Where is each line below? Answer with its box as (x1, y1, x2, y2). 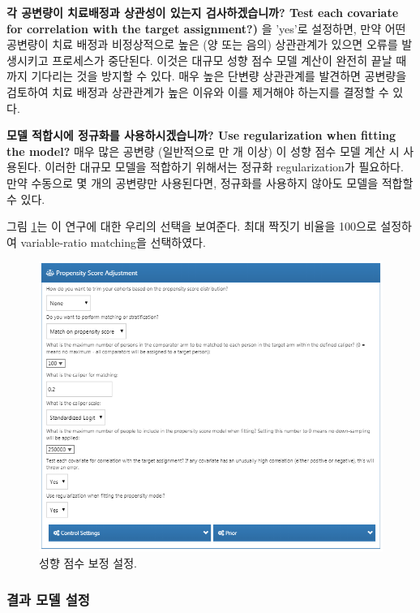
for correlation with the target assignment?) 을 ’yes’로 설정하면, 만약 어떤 (6, 19, 406, 37)
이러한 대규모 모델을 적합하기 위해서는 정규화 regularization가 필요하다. (45, 158, 404, 175)
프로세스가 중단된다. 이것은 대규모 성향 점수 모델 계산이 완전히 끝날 (52, 51, 392, 68)
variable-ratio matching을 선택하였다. (20, 233, 206, 250)
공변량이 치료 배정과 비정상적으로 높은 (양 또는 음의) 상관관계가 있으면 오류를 (6, 36, 398, 53)
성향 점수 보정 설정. (39, 555, 137, 572)
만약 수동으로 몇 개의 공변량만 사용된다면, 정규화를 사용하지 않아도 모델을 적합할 (6, 174, 414, 191)
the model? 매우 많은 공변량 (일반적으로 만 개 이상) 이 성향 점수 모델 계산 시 (6, 142, 400, 159)
